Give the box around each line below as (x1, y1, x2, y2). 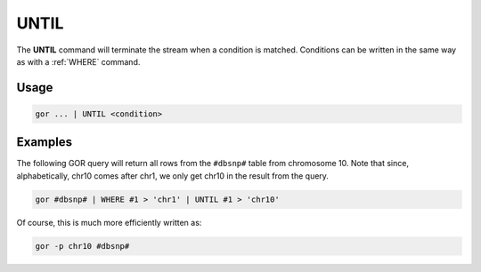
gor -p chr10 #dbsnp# (35, 241, 130, 251)
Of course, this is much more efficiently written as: (16, 217, 202, 228)
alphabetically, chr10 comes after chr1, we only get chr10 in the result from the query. (16, 170, 330, 181)
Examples (16, 134, 73, 150)
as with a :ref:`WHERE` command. (16, 56, 141, 67)
